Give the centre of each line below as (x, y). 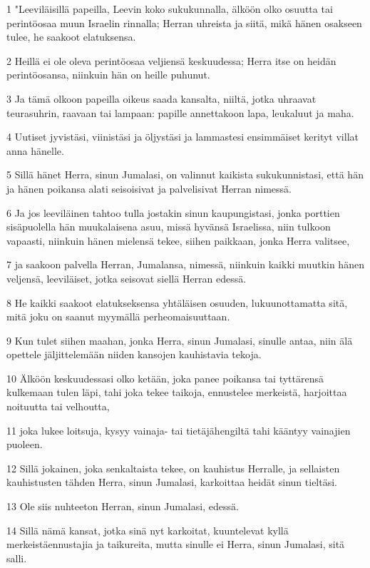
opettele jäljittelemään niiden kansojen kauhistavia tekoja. (134, 354)
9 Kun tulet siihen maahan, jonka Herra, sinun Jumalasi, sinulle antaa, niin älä (180, 340)
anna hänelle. (35, 150)
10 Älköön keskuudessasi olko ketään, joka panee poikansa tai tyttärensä (165, 378)
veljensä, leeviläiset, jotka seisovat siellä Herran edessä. (127, 278)
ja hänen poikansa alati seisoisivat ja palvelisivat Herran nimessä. (149, 188)
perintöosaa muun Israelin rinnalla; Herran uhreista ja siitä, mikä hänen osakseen (184, 22)
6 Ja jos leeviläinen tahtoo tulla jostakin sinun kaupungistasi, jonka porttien (173, 212)
